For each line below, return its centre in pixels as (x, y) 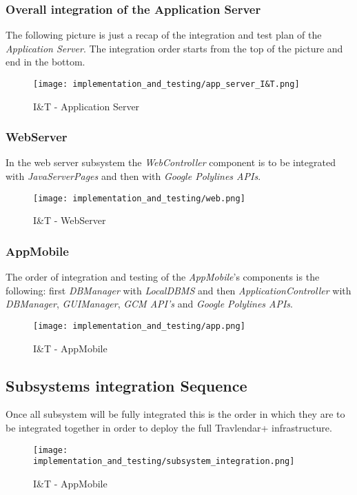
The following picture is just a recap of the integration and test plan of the (164, 35)
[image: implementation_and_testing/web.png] (139, 198)
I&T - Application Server (86, 106)
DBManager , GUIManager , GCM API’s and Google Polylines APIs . (150, 304)
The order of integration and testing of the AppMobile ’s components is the (163, 277)
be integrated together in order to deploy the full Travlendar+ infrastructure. (169, 427)
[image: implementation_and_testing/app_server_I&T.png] (166, 84)
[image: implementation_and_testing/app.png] (139, 326)
